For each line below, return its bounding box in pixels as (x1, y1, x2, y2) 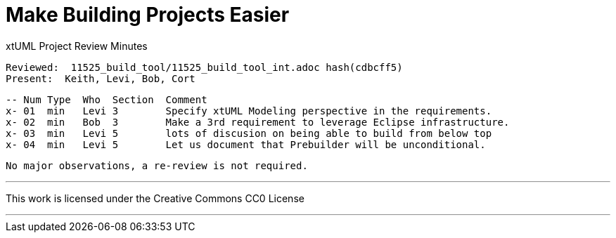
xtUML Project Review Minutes (6, 39, 148, 52)
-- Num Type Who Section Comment (6, 93, 207, 105)
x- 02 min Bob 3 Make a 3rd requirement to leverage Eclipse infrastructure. (6, 116, 510, 128)
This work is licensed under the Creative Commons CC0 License (6, 192, 304, 204)
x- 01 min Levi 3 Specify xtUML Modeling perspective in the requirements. (6, 105, 492, 117)
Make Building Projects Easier (6, 3, 290, 27)
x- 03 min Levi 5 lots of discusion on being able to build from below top (6, 127, 492, 139)
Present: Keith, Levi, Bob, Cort (6, 72, 195, 84)
